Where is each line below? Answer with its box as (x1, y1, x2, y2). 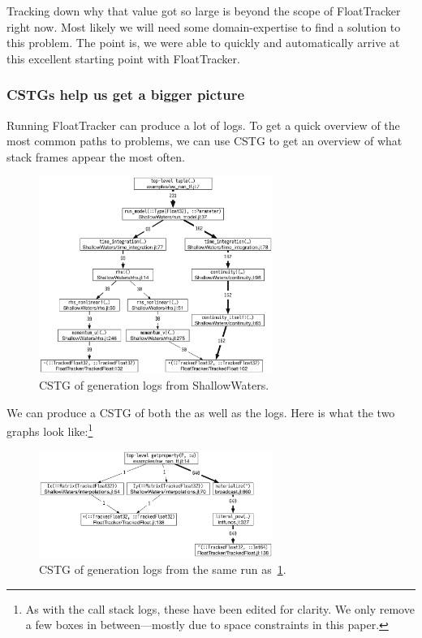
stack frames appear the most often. (6, 148, 186, 165)
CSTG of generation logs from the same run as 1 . (39, 560, 286, 577)
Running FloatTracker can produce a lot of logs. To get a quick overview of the (6, 116, 400, 133)
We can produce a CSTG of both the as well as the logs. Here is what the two (6, 403, 395, 420)
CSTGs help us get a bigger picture (6, 84, 245, 105)
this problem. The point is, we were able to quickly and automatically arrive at (6, 34, 400, 51)
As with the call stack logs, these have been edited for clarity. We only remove (25, 600, 415, 617)
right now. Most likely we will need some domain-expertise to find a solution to (6, 18, 401, 35)
